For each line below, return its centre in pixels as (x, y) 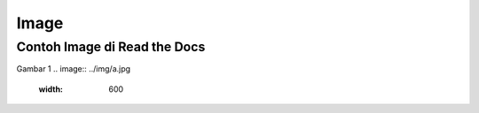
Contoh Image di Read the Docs (111, 47)
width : (51, 89)
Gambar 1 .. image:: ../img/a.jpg (74, 69)
